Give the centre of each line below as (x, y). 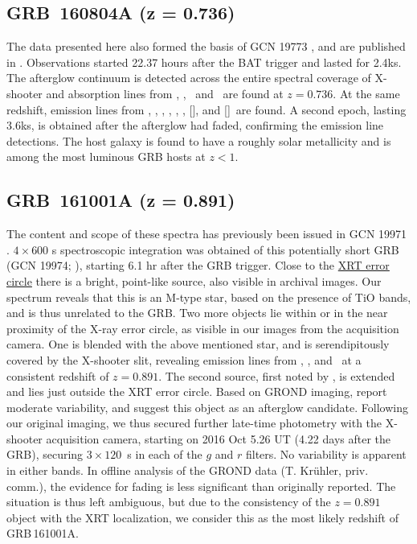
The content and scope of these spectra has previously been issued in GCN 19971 (207, 234)
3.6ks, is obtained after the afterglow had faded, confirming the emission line (195, 125)
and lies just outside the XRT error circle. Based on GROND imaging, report (197, 392)
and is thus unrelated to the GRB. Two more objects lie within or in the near (197, 313)
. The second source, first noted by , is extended (277, 375)
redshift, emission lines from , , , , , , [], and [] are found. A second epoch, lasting (206, 109)
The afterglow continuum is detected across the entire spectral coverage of (189, 78)
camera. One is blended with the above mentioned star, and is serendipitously (198, 344)
